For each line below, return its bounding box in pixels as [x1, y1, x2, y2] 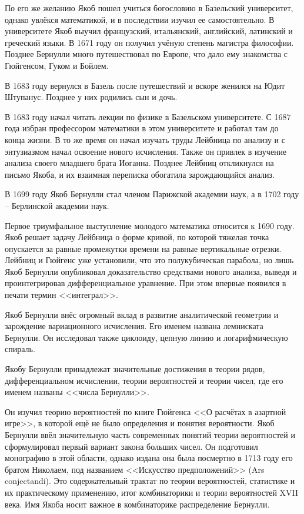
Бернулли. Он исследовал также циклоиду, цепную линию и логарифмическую [5, 331, 288, 343]
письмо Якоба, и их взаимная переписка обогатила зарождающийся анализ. [5, 168, 275, 180]
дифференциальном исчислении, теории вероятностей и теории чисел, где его [5, 374, 283, 386]
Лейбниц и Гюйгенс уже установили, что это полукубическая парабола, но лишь [5, 254, 294, 266]
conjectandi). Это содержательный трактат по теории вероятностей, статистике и [5, 475, 295, 487]
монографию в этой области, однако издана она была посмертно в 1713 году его [5, 452, 293, 464]
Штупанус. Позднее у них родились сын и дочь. [5, 91, 178, 103]
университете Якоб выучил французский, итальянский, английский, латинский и [5, 25, 293, 37]
